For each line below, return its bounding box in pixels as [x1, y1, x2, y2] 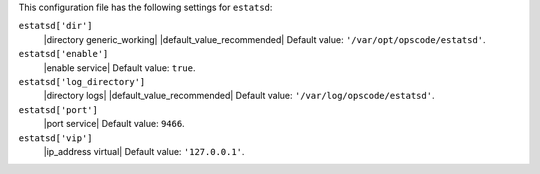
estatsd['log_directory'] [18, 76, 146, 87]
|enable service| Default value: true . [43, 61, 196, 74]
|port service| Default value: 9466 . [43, 118, 185, 130]
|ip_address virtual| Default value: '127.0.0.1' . [43, 145, 245, 157]
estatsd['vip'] [18, 132, 94, 144]
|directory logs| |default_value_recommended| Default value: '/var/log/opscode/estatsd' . [43, 90, 435, 102]
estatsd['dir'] [18, 20, 94, 32]
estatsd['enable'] [18, 48, 109, 60]
